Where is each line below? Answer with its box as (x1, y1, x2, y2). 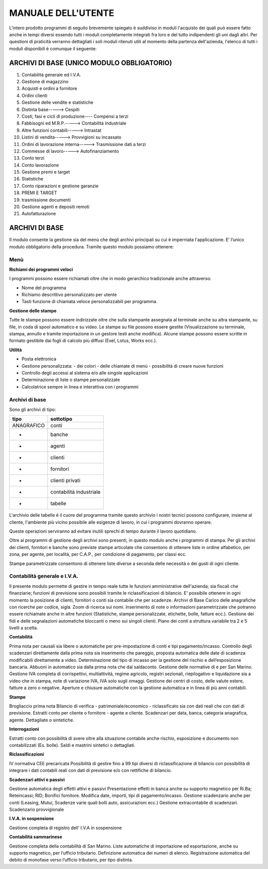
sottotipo (50, 415, 72, 422)
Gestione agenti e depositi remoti (21, 204, 89, 210)
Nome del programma (21, 285, 67, 291)
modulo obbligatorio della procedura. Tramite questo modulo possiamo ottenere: (9, 243, 174, 249)
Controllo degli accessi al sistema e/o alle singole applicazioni (21, 370, 148, 376)
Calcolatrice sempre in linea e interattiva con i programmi (21, 384, 139, 390)
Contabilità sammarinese (9, 834, 63, 840)
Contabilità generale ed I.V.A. (21, 72, 81, 78)
